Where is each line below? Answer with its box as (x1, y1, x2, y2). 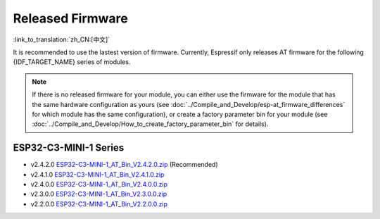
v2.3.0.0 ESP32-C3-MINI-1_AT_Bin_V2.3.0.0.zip (30, 190, 167, 199)
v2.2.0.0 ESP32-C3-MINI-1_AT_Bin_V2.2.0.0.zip (30, 199, 168, 208)
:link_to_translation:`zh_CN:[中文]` (13, 35, 110, 44)
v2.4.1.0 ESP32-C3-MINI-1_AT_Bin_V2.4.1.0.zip (30, 170, 165, 179)
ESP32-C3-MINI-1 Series (13, 142, 125, 154)
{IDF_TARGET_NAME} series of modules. (13, 58, 131, 66)
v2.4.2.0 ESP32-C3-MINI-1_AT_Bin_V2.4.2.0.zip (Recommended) (30, 161, 218, 169)
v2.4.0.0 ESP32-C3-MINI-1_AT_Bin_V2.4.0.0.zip (30, 180, 168, 188)
